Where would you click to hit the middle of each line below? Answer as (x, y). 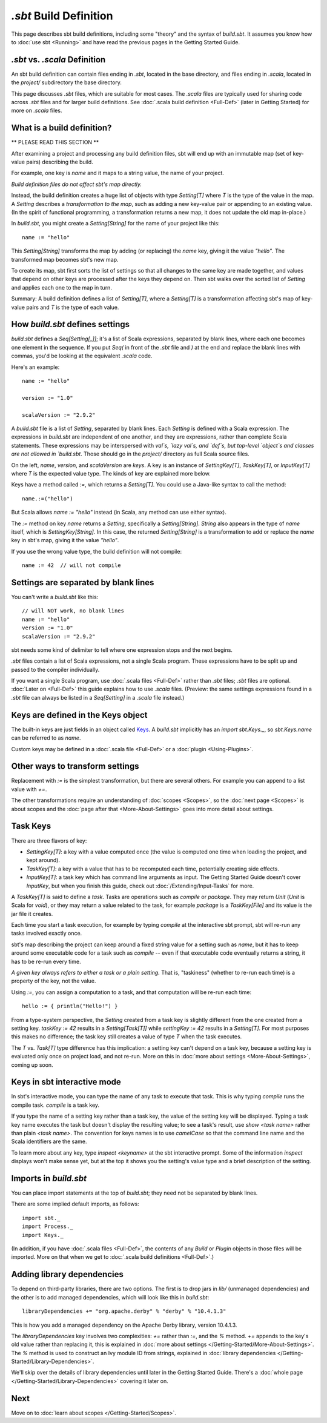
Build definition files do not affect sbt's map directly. (77, 184)
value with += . (29, 789)
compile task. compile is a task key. (55, 1105)
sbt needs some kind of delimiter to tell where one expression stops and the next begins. (122, 650)
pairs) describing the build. (60, 162)
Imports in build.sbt (49, 1178)
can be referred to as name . (46, 738)
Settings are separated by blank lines (83, 582)
